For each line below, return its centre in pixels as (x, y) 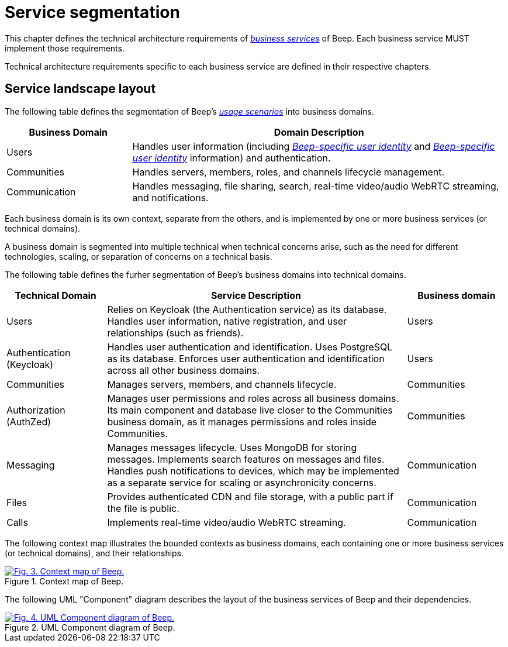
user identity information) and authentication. (231, 158)
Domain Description (319, 132)
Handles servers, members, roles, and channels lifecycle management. (288, 172)
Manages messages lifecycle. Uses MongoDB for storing (232, 447)
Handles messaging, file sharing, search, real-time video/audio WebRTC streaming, (316, 186)
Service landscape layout (80, 89)
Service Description (256, 295)
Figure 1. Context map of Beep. (64, 581)
